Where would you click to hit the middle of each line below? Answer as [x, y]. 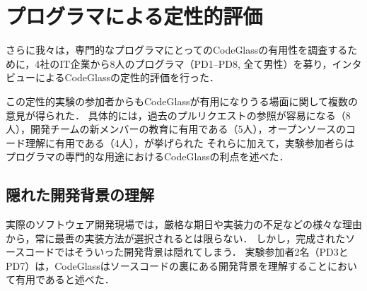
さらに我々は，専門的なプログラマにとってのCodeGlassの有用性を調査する [177, 50]
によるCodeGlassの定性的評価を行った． [127, 77]
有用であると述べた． [65, 279]
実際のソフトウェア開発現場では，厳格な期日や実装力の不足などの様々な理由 [184, 224]
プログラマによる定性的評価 [134, 16]
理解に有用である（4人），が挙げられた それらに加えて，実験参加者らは [190, 142]
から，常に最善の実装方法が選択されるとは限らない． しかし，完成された [176, 238]
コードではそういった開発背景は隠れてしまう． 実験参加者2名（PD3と [187, 252]
